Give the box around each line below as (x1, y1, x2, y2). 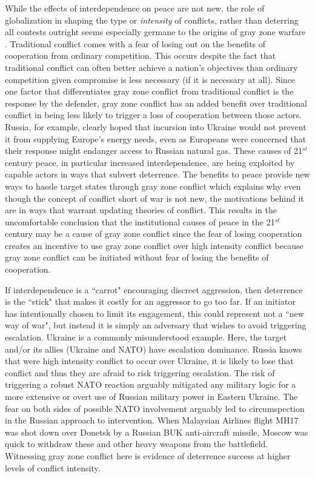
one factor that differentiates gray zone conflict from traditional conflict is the (5, 85, 294, 98)
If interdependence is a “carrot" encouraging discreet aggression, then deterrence (5, 283, 303, 296)
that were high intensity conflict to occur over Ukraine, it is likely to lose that (5, 354, 294, 367)
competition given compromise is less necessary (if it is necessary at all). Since (5, 73, 296, 85)
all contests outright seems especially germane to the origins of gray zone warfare (5, 25, 306, 38)
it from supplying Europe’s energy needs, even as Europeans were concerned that (5, 132, 307, 145)
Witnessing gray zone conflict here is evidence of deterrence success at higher (5, 449, 291, 462)
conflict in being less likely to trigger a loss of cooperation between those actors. (5, 108, 302, 121)
